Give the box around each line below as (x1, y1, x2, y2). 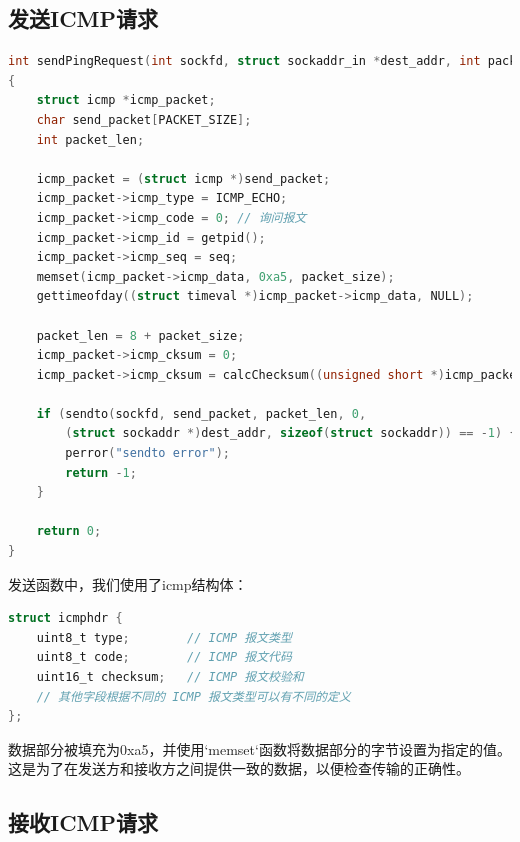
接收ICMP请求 (8, 807, 159, 838)
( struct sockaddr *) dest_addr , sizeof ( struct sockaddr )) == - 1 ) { (65, 426, 517, 441)
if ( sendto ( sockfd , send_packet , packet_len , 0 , (36, 406, 367, 421)
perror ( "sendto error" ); (65, 446, 230, 461)
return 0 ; (36, 524, 102, 539)
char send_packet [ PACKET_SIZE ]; (36, 112, 252, 127)
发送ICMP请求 (8, 3, 159, 34)
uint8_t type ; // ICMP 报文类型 (36, 630, 292, 645)
